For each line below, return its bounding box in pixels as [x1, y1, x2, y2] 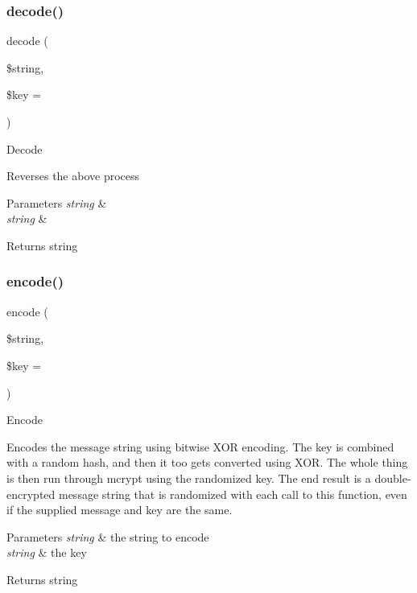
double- [374, 469, 411, 486]
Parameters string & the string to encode [6, 528, 209, 545]
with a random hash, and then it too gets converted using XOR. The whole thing [6, 454, 408, 471]
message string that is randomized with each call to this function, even [58, 485, 407, 502]
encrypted [6, 485, 56, 502]
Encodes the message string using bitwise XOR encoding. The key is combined [6, 438, 394, 455]
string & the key [6, 544, 87, 561]
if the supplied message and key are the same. [6, 501, 233, 518]
